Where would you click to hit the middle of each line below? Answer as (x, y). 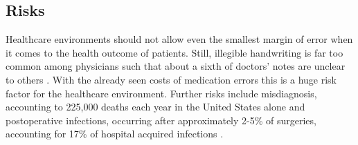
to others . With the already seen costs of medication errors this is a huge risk (171, 79)
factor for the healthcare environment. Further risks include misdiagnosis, (161, 93)
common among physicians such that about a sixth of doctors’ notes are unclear (176, 66)
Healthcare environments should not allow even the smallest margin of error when (179, 39)
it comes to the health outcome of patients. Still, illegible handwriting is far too (174, 52)
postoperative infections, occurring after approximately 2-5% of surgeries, (161, 120)
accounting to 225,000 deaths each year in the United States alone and (155, 107)
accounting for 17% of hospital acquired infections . (115, 134)
